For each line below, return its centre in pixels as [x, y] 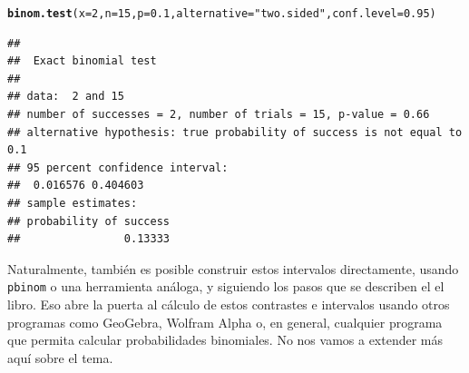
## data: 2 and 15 [66, 97]
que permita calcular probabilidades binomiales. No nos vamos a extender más [225, 340]
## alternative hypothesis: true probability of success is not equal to [235, 132]
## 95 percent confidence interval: [118, 167]
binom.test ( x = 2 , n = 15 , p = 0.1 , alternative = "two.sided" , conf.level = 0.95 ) [222, 14]
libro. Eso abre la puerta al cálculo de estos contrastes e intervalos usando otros [229, 304]
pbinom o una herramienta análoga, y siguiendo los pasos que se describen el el [226, 286]
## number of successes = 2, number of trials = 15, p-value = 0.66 [219, 115]
